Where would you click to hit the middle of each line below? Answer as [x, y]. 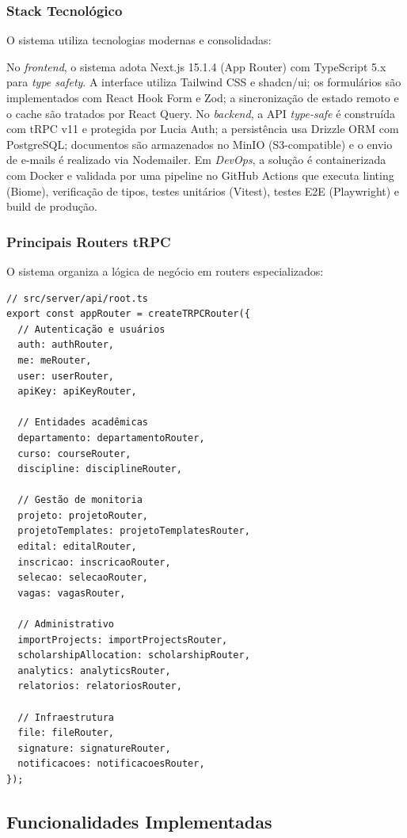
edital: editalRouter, [77, 547]
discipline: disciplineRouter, [100, 469]
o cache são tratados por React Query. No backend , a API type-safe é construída [201, 113]
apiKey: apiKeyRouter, [77, 392]
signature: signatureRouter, [94, 748]
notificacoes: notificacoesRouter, [111, 764]
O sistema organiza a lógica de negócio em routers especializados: [165, 270]
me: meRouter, [55, 360]
